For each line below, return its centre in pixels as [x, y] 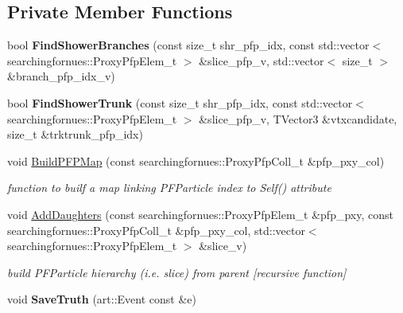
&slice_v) [223, 246]
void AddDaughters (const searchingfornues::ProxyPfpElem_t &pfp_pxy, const [200, 214]
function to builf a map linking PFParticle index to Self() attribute [169, 188]
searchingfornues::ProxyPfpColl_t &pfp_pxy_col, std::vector [156, 230]
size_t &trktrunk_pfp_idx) [75, 134]
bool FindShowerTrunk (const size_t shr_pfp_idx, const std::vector [180, 102]
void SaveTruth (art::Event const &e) [102, 299]
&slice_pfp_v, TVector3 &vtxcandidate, [298, 118]
